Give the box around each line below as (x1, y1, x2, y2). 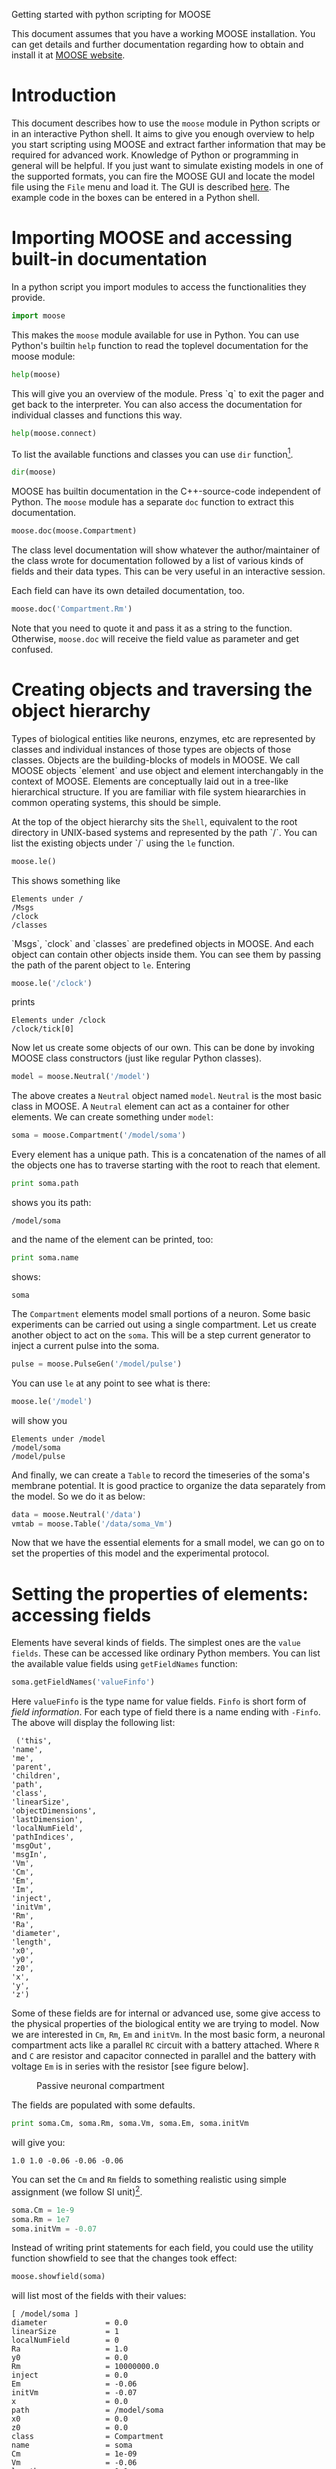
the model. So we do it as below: (11, 1490, 146, 1502)
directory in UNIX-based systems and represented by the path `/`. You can (11, 826, 318, 838)
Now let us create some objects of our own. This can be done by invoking (11, 1042, 315, 1054)
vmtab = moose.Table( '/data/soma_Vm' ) (11, 1519, 173, 1529)
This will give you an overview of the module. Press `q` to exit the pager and (11, 387, 324, 399)
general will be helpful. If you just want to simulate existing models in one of (11, 159, 324, 171)
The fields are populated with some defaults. (11, 2099, 196, 2111)
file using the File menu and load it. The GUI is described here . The (11, 180, 291, 193)
